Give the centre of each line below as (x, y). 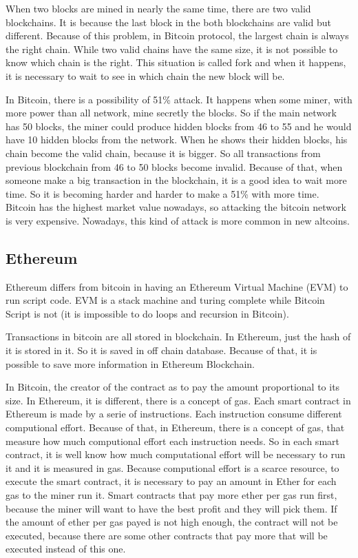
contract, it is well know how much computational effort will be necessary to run (176, 454)
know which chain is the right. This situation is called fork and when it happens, (176, 62)
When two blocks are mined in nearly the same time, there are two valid (158, 8)
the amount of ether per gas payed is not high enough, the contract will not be (172, 522)
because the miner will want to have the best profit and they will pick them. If (171, 508)
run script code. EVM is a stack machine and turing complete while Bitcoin (165, 300)
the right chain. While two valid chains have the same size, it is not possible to (172, 49)
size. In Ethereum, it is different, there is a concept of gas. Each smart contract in (178, 400)
